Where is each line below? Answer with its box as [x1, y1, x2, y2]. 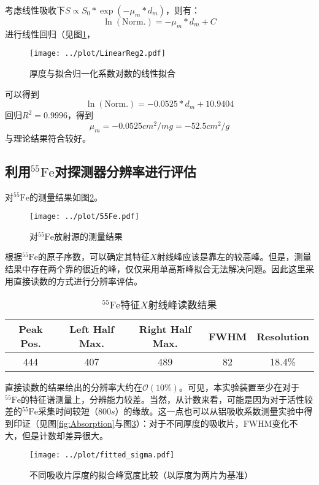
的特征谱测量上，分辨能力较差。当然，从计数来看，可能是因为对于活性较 [20, 392, 313, 405]
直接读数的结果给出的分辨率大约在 [5, 381, 142, 394]
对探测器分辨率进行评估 [54, 161, 196, 180]
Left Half [69, 322, 114, 337]
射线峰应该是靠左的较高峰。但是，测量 [156, 250, 312, 263]
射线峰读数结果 [148, 297, 217, 312]
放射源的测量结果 [53, 229, 123, 242]
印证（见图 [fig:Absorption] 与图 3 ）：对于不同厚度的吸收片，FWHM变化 [13, 416, 290, 429]
